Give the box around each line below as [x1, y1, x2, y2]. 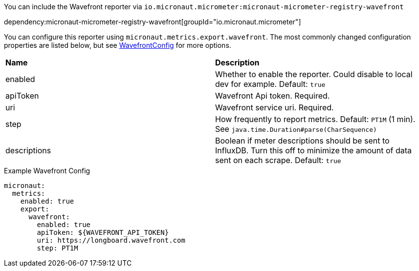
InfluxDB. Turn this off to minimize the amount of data [215, 146, 412, 155]
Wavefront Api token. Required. [215, 91, 330, 101]
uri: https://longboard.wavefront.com [37, 236, 185, 244]
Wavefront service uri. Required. [215, 103, 334, 112]
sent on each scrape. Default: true [215, 155, 341, 165]
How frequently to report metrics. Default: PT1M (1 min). [215, 114, 416, 124]
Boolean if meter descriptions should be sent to [215, 136, 390, 146]
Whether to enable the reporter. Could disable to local [215, 69, 413, 79]
